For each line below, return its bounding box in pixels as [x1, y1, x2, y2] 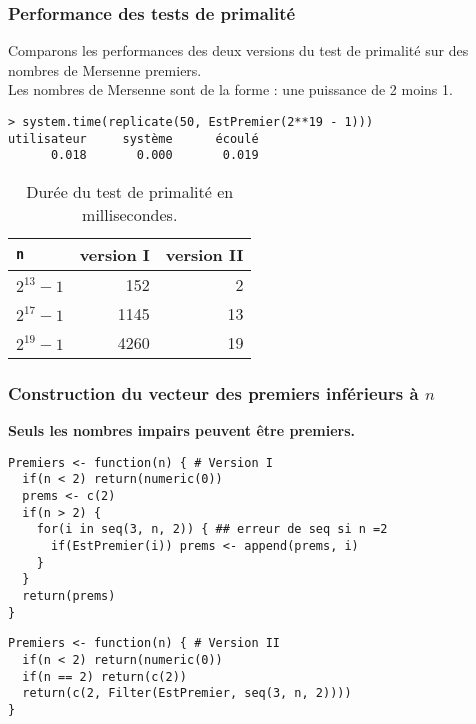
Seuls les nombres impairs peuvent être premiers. [8, 420, 356, 441]
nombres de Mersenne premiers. [8, 59, 202, 80]
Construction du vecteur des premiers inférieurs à [8, 380, 419, 405]
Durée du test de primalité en [26, 179, 234, 203]
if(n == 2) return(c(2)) [22, 669, 187, 684]
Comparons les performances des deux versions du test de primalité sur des [8, 40, 469, 61]
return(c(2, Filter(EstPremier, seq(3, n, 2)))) [22, 686, 352, 701]
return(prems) [22, 589, 116, 604]
